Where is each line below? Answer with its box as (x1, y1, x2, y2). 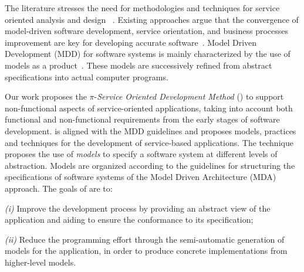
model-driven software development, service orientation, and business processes (5, 25, 288, 37)
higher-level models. (5, 256, 76, 268)
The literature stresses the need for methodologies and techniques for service (5, 2, 280, 13)
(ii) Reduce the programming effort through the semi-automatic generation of (5, 233, 285, 245)
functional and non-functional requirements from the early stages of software (5, 113, 280, 125)
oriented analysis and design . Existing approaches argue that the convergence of (5, 13, 299, 25)
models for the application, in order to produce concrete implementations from (5, 244, 288, 257)
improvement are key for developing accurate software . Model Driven (5, 36, 257, 48)
